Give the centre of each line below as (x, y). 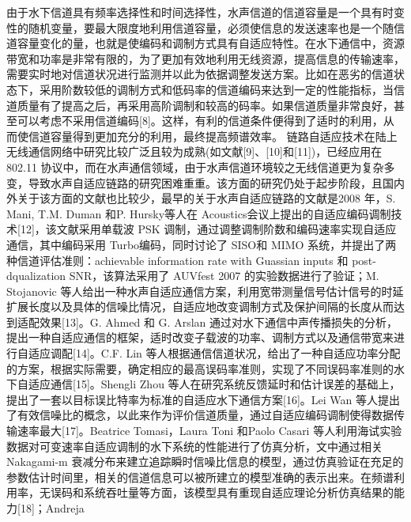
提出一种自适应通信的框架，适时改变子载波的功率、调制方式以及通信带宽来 (200, 337)
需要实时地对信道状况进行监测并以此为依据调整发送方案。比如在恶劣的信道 (200, 74)
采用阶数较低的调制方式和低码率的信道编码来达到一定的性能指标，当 (216, 89)
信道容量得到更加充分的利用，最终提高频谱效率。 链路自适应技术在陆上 (213, 136)
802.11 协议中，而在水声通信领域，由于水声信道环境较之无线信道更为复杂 (195, 166)
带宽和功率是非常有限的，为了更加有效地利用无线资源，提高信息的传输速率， (205, 58)
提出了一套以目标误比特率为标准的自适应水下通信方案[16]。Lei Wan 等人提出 (203, 399)
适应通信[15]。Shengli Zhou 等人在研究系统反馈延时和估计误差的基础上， (214, 384)
